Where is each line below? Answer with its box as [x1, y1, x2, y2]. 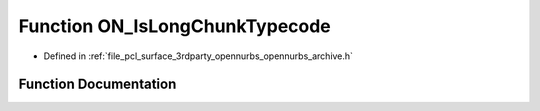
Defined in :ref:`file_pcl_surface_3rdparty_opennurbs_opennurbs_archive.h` [43, 50, 354, 62]
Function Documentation [18, 76, 177, 93]
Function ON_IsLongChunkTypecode [18, 15, 332, 37]
